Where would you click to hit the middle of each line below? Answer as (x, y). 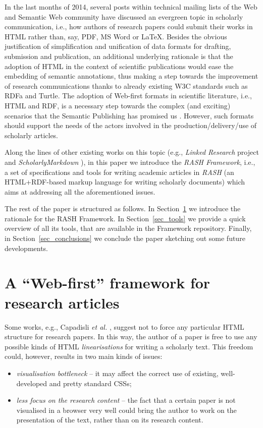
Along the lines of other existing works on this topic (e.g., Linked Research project (132, 152)
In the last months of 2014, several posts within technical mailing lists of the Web (131, 7)
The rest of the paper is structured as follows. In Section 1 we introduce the (123, 208)
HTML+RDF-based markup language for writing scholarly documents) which (125, 182)
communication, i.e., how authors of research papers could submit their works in (129, 26)
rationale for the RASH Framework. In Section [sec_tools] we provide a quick (125, 218)
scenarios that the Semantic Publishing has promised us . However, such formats (129, 115)
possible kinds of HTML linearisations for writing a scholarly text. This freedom (129, 346)
